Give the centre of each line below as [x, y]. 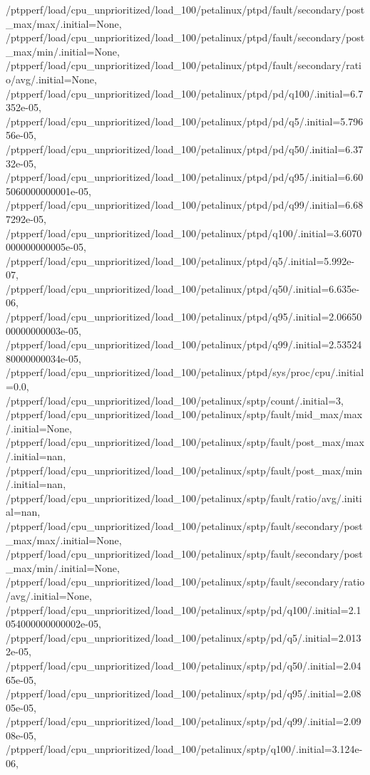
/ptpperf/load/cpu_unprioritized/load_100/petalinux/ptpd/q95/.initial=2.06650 [184, 317]
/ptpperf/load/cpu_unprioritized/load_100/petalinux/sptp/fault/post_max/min [184, 470]
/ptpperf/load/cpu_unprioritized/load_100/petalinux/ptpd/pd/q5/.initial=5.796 [185, 121]
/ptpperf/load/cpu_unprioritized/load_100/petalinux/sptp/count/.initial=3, [175, 400]
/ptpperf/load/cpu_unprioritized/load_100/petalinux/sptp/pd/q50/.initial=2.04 [184, 665]
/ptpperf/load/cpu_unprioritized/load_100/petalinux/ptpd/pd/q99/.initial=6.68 [185, 205]
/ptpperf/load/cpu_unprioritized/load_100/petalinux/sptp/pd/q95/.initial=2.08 [184, 693]
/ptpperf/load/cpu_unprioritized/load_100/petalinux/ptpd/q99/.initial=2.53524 [184, 344]
